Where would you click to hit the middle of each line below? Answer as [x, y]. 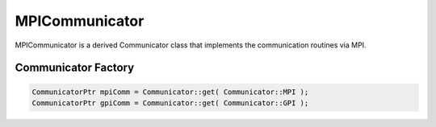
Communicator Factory [75, 68]
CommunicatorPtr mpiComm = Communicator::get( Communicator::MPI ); [170, 92]
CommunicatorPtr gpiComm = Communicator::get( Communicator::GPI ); [170, 103]
